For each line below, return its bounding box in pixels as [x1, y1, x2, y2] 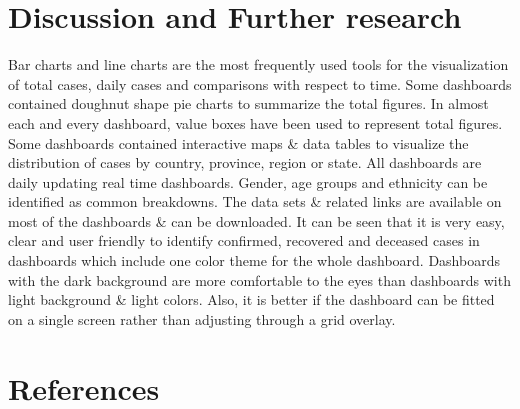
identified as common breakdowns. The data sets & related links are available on [8, 191, 502, 212]
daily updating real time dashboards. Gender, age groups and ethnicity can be [8, 171, 488, 192]
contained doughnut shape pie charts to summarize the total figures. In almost [8, 93, 489, 114]
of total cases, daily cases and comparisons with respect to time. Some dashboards [8, 73, 512, 94]
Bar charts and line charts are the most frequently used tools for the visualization [8, 54, 509, 75]
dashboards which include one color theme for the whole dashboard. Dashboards [8, 250, 500, 271]
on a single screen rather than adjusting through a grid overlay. [8, 308, 396, 329]
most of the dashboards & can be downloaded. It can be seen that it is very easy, [8, 210, 505, 231]
